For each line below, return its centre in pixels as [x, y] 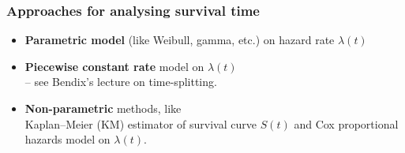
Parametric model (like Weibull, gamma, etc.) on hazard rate [180, 40]
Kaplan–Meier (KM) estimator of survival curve [141, 123]
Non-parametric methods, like [103, 108]
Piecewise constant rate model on [114, 66]
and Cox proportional [346, 123]
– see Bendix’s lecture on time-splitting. [121, 82]
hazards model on [67, 139]
